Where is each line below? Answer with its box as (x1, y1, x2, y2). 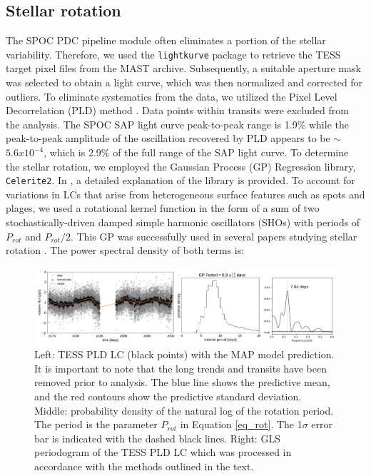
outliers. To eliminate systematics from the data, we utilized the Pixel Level (6, 88, 337, 103)
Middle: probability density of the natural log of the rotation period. (34, 402, 334, 417)
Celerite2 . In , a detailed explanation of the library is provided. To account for (6, 173, 355, 188)
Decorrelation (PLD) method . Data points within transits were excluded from (6, 103, 349, 118)
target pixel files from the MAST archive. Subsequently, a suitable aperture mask (6, 61, 361, 76)
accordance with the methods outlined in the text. (34, 458, 254, 473)
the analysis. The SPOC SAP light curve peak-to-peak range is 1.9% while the (6, 116, 349, 131)
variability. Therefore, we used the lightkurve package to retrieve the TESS (6, 46, 341, 61)
